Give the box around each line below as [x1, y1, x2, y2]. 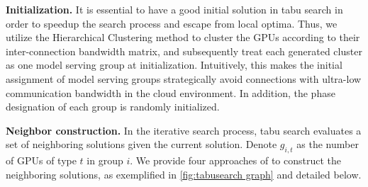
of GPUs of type [6, 153, 77, 168]
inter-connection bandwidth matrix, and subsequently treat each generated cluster [6, 43, 362, 58]
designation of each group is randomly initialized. [6, 99, 220, 114]
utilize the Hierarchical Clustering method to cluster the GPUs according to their [6, 30, 360, 45]
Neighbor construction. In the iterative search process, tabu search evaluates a [6, 123, 362, 137]
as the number [296, 137, 359, 152]
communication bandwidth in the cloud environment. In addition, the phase [6, 85, 335, 100]
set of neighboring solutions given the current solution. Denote [6, 137, 277, 152]
